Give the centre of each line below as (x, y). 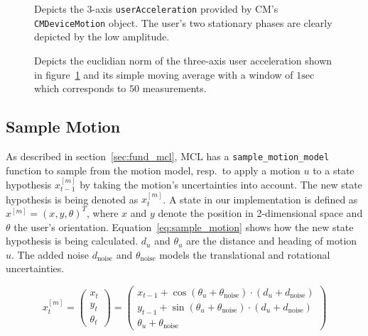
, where (103, 212)
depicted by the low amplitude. (102, 37)
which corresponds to (80, 88)
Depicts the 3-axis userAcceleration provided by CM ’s (156, 9)
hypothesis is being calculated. (72, 241)
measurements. (174, 88)
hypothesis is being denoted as (72, 199)
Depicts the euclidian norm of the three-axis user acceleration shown (183, 60)
